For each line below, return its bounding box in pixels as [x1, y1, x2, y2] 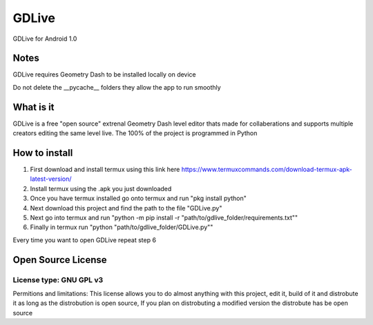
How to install [12, 147, 73, 159]
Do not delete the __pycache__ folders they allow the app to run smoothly [12, 83, 221, 91]
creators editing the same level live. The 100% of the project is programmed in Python [12, 129, 258, 137]
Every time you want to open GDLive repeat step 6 [12, 235, 157, 244]
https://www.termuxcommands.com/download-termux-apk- [181, 166, 352, 174]
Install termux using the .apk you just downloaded [30, 184, 172, 193]
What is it [12, 101, 55, 113]
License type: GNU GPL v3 [12, 275, 104, 284]
